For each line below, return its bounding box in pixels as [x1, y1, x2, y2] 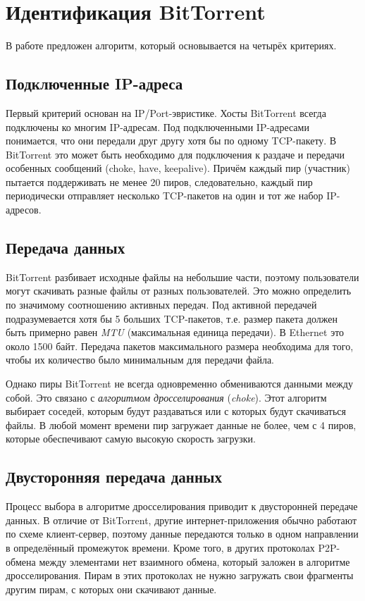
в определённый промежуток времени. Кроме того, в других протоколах [6, 540, 315, 554]
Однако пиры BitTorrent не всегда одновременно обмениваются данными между [6, 376, 353, 391]
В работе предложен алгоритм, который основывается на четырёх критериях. [6, 38, 337, 53]
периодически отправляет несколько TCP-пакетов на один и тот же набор [6, 188, 323, 203]
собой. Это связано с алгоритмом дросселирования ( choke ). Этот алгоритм [6, 390, 327, 404]
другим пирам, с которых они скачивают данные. [6, 581, 217, 596]
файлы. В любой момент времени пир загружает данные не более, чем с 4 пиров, [6, 417, 357, 432]
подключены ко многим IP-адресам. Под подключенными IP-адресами [6, 119, 309, 134]
